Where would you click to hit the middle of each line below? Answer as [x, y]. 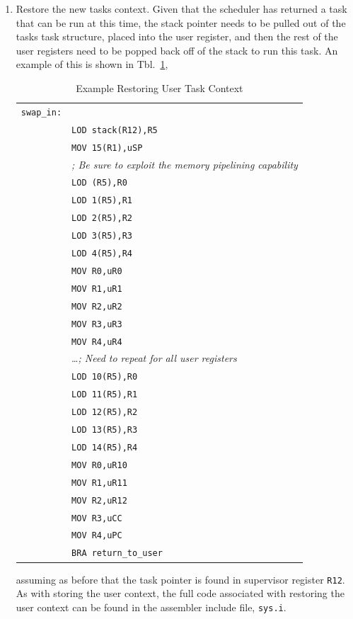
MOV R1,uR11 [99, 483]
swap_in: [41, 112]
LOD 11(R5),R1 [105, 395]
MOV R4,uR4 [97, 342]
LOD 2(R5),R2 [102, 218]
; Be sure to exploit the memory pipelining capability [185, 164]
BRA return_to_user [117, 553]
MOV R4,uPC [97, 536]
